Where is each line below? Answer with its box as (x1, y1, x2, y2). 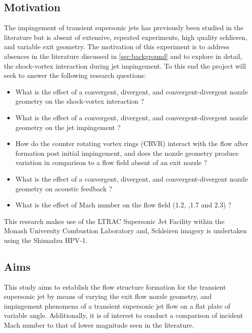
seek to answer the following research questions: (4, 70, 146, 80)
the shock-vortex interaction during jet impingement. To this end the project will (4, 60, 246, 71)
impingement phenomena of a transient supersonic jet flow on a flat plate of (4, 300, 231, 311)
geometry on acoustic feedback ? (15, 183, 112, 193)
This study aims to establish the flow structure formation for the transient (4, 281, 226, 292)
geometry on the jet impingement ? (15, 122, 121, 132)
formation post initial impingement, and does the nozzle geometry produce (15, 148, 239, 158)
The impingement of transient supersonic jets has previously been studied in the (4, 22, 244, 33)
